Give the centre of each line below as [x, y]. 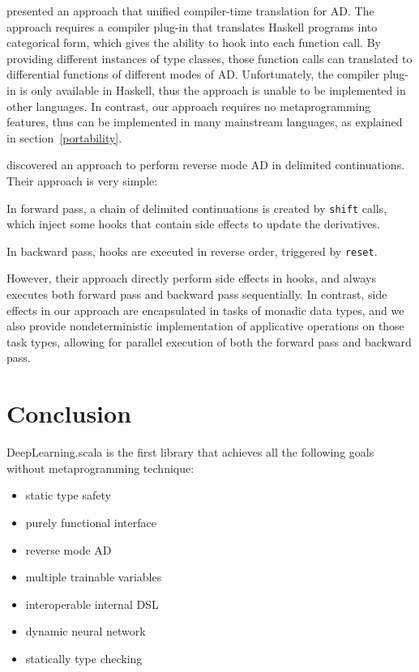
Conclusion [69, 413]
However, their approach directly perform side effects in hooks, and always [191, 278]
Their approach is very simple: [82, 180]
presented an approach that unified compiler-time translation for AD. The [190, 11]
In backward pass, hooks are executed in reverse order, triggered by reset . [192, 251]
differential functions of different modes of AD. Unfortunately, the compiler [193, 74]
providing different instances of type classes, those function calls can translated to [209, 58]
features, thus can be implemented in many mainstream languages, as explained [205, 122]
